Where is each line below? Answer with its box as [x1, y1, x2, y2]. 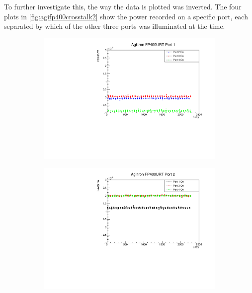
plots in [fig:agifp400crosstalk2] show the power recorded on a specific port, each [4, 11, 248, 21]
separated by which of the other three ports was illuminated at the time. [4, 21, 225, 31]
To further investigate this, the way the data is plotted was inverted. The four [4, 1, 242, 11]
